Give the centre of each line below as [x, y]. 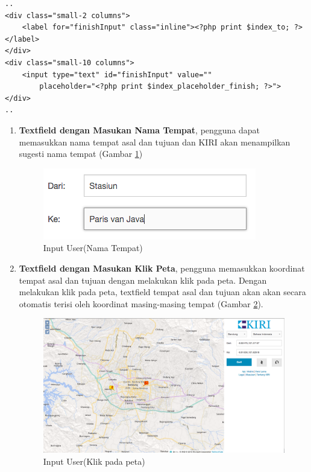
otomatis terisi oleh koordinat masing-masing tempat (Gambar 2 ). [141, 303]
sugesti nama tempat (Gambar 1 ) [81, 154]
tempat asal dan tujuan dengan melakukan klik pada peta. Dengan [143, 280]
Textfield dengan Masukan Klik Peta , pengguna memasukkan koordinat [162, 268]
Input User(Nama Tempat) [93, 248]
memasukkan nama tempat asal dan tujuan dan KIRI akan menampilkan [155, 142]
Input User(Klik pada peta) [94, 461]
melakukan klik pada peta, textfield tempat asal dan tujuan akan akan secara [162, 292]
